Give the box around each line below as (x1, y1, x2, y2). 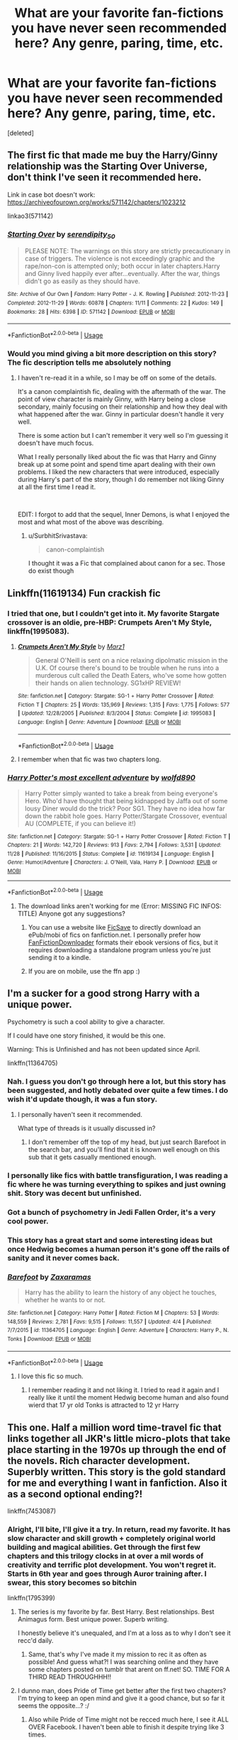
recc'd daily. (17, 1636, 54, 1645)
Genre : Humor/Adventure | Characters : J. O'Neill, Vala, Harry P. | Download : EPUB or (7, 859, 217, 866)
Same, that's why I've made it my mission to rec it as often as (28, 1650, 207, 1658)
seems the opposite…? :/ (17, 1702, 90, 1710)
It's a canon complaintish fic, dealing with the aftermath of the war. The (17, 387, 226, 396)
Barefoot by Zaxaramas (7, 1272, 91, 1282)
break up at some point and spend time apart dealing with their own (17, 460, 216, 469)
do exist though (28, 566, 74, 576)
